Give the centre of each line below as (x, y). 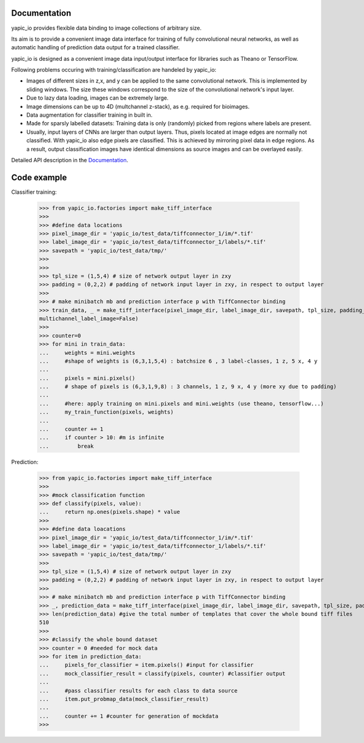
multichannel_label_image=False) (89, 318)
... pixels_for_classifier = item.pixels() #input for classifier (147, 665)
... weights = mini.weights (87, 353)
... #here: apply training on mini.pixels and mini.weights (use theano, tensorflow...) (181, 403)
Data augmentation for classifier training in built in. (89, 115)
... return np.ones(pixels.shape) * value (110, 512)
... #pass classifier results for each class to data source (138, 690)
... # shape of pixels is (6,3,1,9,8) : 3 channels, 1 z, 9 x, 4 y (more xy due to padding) (188, 387)
